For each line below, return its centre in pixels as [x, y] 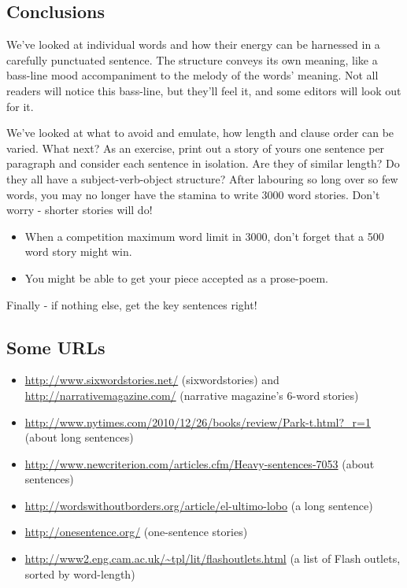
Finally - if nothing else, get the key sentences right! [132, 304]
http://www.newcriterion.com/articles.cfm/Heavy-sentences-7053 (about [200, 463]
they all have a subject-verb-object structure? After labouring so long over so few [202, 178]
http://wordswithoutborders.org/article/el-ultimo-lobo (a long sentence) [199, 505]
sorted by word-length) [80, 573]
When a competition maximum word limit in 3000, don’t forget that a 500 [204, 236]
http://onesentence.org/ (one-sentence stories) [136, 532]
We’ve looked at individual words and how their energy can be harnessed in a [193, 44]
